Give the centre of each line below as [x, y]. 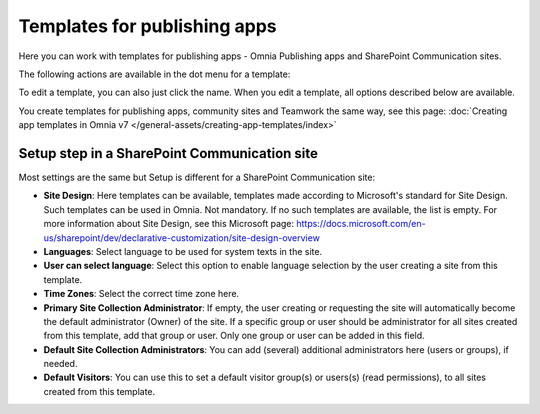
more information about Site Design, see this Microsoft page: [169, 224]
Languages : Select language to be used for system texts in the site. [183, 251]
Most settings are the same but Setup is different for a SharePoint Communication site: [196, 177]
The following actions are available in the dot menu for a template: [154, 74]
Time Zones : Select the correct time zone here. [141, 294]
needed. [60, 364]
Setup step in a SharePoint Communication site [168, 153]
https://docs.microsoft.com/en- [361, 224]
